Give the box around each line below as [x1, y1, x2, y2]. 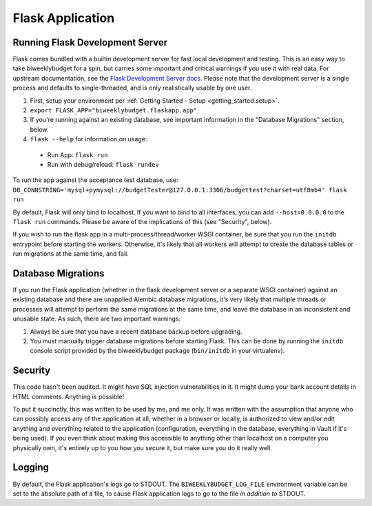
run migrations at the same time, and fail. [12, 250, 129, 258]
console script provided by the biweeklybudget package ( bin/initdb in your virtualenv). [30, 347, 285, 355]
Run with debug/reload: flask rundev [47, 160, 160, 168]
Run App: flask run [47, 150, 108, 159]
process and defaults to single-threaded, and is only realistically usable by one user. [12, 83, 252, 92]
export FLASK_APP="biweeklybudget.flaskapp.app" [30, 107, 198, 114]
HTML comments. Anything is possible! [12, 392, 124, 401]
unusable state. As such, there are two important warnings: [12, 314, 181, 323]
